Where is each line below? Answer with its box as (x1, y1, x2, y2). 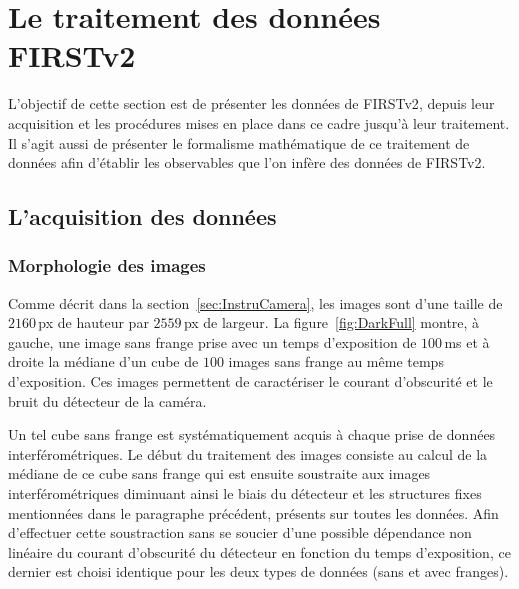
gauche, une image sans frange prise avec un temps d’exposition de (8, 331, 417, 352)
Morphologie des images (8, 253, 206, 278)
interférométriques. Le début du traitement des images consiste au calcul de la (8, 443, 488, 464)
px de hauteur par (38, 312, 149, 333)
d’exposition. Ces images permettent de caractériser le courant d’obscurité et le (8, 371, 493, 392)
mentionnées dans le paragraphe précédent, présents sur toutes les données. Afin (8, 502, 499, 523)
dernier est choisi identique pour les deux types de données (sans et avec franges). (8, 561, 509, 582)
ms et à (444, 331, 490, 352)
